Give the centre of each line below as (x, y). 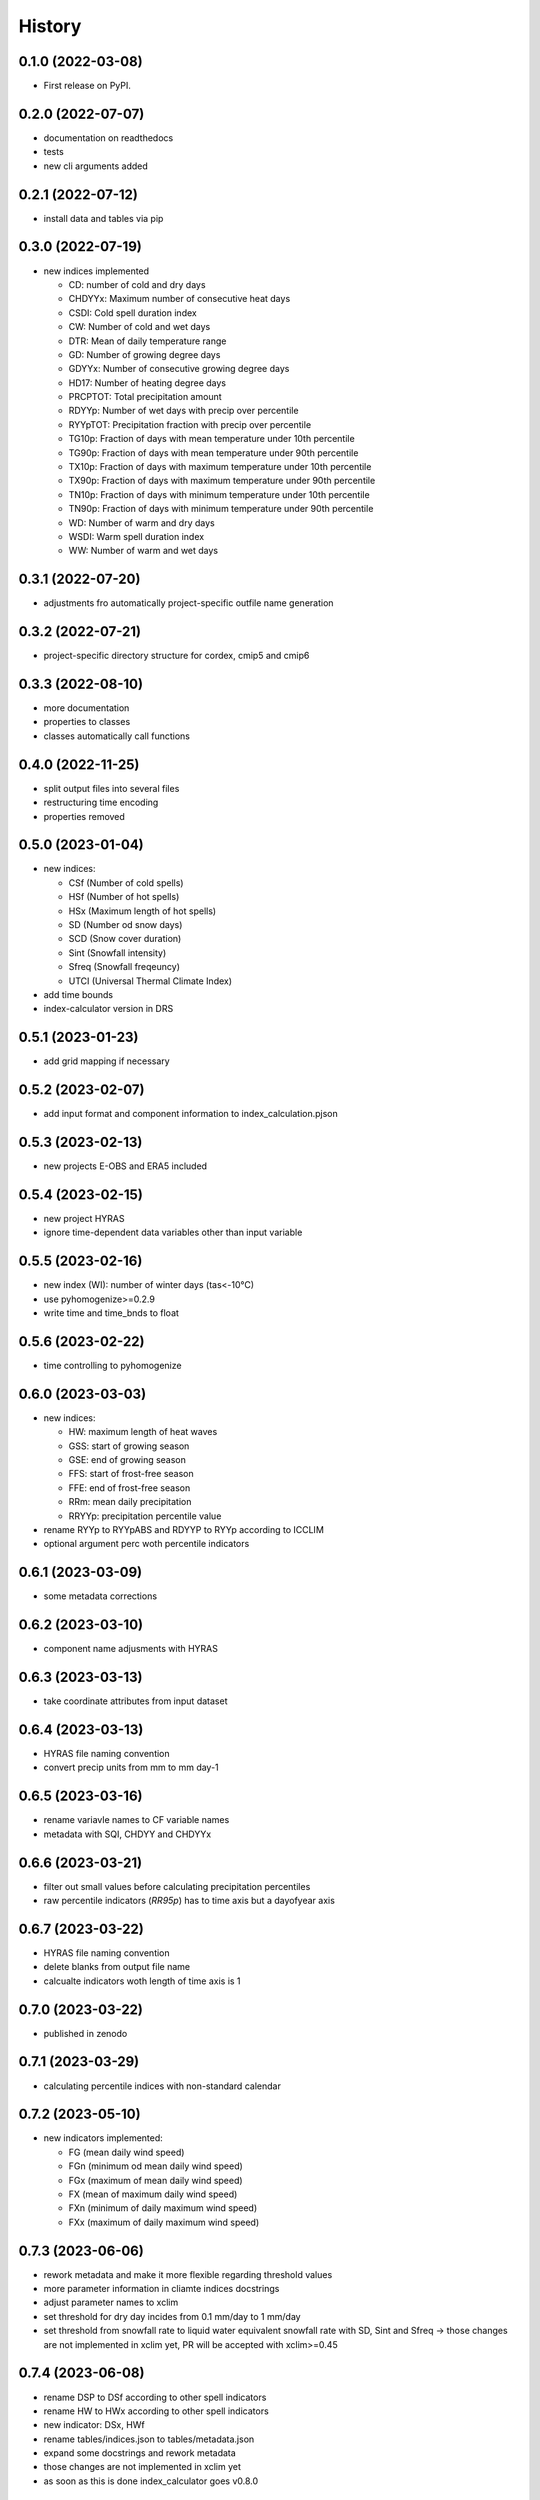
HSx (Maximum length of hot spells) (142, 911)
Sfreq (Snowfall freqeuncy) (124, 967)
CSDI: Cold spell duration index (132, 312)
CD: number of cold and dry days (137, 284)
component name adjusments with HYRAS (131, 1649)
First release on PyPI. (87, 86)
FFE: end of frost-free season (129, 1487)
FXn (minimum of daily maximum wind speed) (163, 2208)
